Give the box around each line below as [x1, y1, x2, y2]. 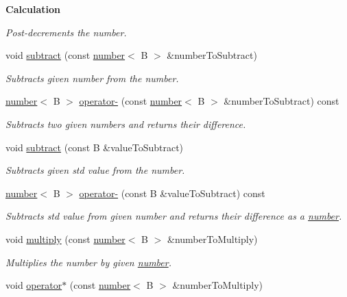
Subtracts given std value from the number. [5, 163, 185, 177]
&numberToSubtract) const [224, 94, 339, 108]
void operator [5, 278, 62, 292]
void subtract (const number [5, 48, 125, 62]
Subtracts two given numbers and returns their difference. [5, 116, 246, 131]
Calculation [5, 2, 61, 16]
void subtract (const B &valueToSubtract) [5, 140, 184, 154]
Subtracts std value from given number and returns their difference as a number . [5, 209, 342, 223]
